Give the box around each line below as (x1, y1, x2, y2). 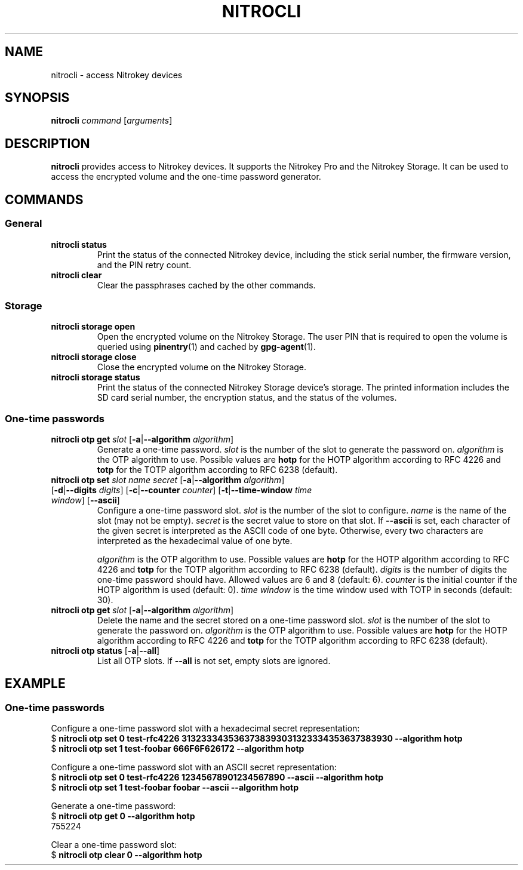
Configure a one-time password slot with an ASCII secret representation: (51, 762, 337, 773)
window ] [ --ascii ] (51, 495, 120, 505)
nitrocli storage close (51, 352, 137, 362)
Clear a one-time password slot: (51, 840, 177, 850)
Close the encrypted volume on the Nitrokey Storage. (97, 362, 307, 373)
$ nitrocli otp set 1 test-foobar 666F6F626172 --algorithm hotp (51, 743, 304, 754)
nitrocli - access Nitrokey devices (51, 69, 183, 80)
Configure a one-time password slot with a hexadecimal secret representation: (51, 723, 360, 734)
